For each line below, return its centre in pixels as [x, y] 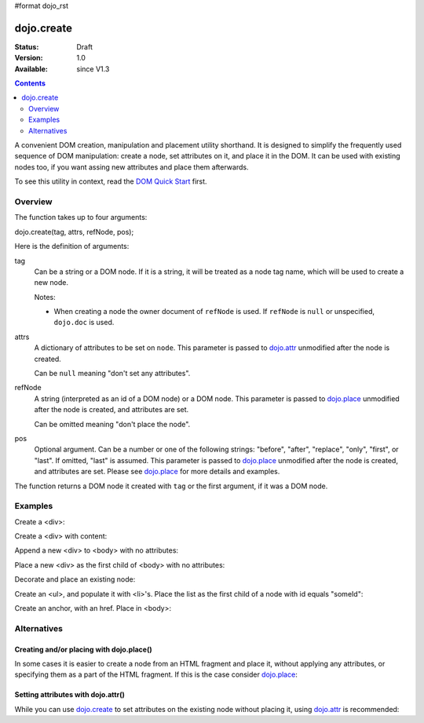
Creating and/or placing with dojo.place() [83, 649]
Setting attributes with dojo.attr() [69, 695]
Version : [29, 58]
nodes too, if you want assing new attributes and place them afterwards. [132, 167]
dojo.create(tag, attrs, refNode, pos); [74, 232]
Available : [31, 69]
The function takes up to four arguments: [81, 217]
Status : [27, 46]
